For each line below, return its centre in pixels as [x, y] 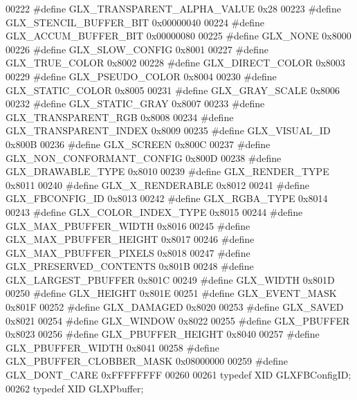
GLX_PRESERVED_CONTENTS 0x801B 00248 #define [130, 266]
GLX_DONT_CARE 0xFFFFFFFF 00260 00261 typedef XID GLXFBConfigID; [178, 375]
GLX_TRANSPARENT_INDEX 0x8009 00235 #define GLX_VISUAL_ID [168, 130]
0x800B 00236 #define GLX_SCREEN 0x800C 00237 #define [138, 144]
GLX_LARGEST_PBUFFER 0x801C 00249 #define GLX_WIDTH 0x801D [170, 279]
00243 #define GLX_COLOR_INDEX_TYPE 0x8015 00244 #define [154, 211]
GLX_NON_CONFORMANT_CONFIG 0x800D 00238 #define [144, 157]
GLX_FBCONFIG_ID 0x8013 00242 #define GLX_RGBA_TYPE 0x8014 [167, 198]
